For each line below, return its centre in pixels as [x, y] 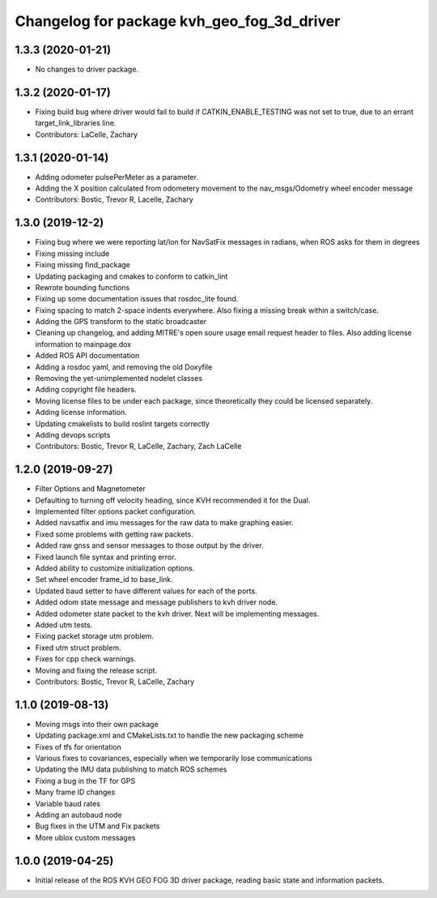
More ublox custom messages [85, 837]
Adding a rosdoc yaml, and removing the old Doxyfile [124, 367]
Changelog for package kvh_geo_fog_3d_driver [178, 21]
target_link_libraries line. [76, 123]
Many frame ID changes [75, 792]
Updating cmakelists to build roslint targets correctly [123, 423]
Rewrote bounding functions [83, 287]
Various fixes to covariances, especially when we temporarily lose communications [174, 758]
